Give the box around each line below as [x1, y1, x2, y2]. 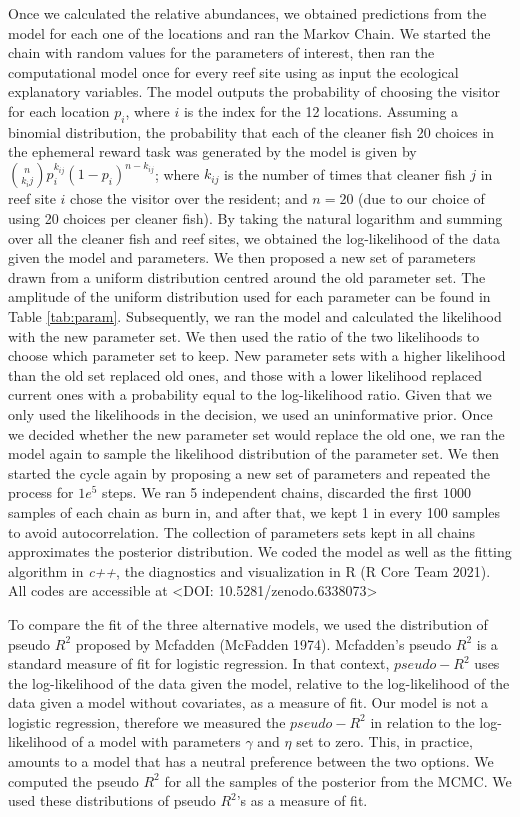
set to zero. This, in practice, [296, 731, 473, 752]
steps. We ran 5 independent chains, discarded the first [102, 482, 439, 503]
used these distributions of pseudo [8, 790, 216, 811]
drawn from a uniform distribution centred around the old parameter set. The [8, 266, 486, 287]
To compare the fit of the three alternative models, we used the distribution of [8, 613, 488, 634]
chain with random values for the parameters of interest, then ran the [8, 42, 435, 63]
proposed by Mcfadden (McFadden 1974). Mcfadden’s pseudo [75, 633, 452, 654]
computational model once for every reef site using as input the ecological [8, 61, 459, 82]
